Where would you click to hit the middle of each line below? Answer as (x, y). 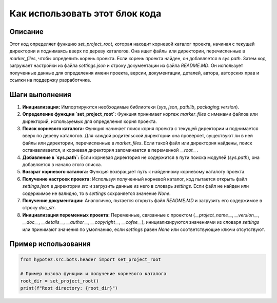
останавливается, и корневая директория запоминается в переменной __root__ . (110, 150)
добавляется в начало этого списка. (62, 165)
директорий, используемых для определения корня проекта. (90, 121)
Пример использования (50, 244)
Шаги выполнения (40, 94)
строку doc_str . (39, 208)
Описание (26, 32)
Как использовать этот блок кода (85, 13)
